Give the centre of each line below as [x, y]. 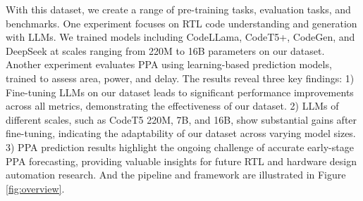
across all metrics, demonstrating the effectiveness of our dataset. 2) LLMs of [172, 106]
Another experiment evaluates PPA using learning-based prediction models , [169, 64]
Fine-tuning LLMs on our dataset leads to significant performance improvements [180, 92]
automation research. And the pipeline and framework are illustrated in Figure [176, 175]
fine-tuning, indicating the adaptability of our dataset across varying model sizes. [181, 133]
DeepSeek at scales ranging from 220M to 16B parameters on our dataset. [165, 50]
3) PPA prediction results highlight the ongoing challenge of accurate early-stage [180, 147]
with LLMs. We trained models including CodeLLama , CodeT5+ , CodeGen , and [180, 37]
